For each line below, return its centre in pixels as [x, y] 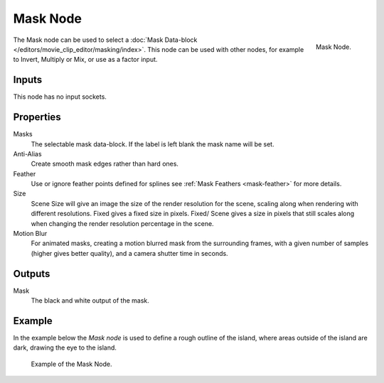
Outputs [32, 274]
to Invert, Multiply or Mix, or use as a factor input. [85, 60]
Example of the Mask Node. [71, 364]
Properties [37, 117]
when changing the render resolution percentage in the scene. [122, 223]
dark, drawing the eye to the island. [65, 347]
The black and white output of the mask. [90, 301]
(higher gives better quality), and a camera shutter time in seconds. [129, 253]
